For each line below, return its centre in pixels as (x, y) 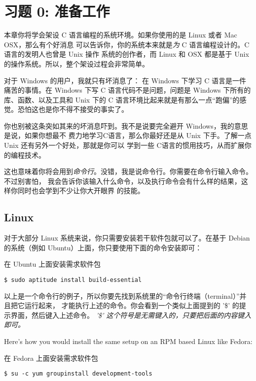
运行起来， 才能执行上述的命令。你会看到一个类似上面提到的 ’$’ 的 (132, 305)
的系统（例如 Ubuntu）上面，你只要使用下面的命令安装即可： (103, 247)
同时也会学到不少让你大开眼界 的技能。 (81, 190)
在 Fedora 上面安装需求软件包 (51, 358)
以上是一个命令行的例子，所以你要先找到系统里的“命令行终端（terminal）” (122, 295)
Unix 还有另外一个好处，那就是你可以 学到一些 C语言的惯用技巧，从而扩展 (124, 145)
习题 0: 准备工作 (57, 11)
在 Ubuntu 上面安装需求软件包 (53, 264)
